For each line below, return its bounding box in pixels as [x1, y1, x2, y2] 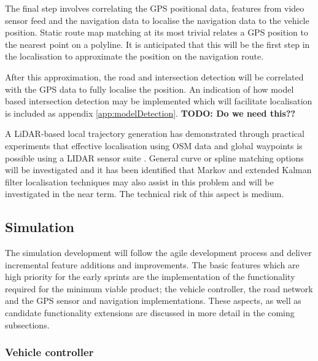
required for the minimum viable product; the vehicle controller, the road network [5, 282, 313, 295]
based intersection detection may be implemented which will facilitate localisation [5, 95, 312, 107]
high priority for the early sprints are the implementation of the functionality [5, 270, 295, 283]
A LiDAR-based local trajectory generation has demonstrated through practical [5, 127, 304, 140]
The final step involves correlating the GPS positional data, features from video [5, 2, 304, 14]
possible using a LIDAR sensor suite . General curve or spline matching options [5, 151, 304, 164]
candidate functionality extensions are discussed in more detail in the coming [5, 306, 295, 319]
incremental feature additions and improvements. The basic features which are [5, 258, 300, 271]
